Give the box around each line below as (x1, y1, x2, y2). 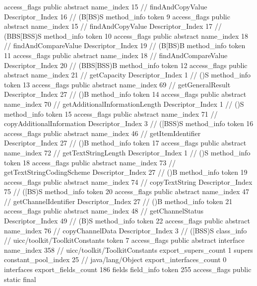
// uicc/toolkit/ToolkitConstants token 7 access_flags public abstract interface (4, 235, 245, 245)
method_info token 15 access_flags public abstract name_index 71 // (4, 108, 218, 119)
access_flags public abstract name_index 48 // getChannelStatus (4, 206, 204, 216)
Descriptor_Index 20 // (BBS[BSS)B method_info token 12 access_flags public (4, 60, 248, 70)
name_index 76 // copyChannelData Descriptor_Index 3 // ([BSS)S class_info (4, 225, 247, 235)
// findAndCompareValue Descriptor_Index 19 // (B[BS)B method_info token (4, 40, 246, 51)
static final (4, 274, 36, 284)
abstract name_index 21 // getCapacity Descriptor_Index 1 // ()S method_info (4, 70, 251, 80)
